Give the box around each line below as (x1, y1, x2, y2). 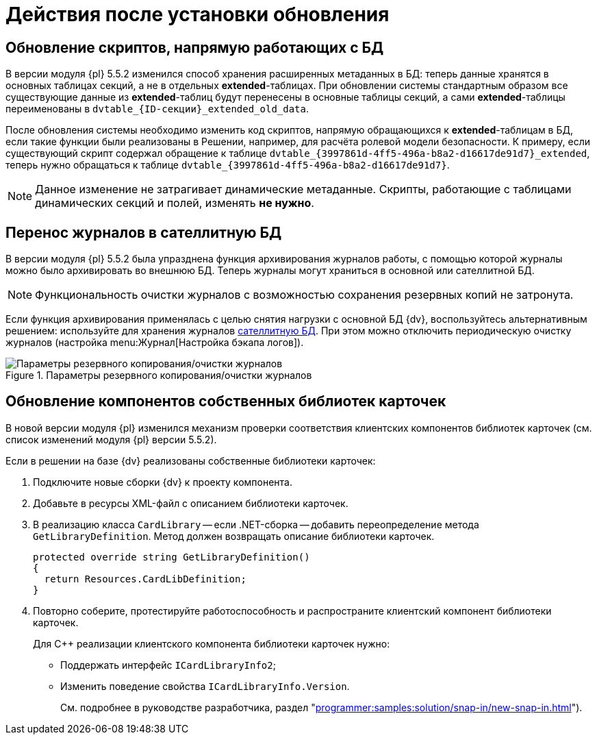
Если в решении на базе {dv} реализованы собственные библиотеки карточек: (5, 454, 376, 467)
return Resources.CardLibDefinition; (44, 573, 246, 584)
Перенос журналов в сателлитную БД (5, 223, 282, 241)
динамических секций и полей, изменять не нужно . (35, 196, 314, 210)
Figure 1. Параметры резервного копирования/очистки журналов (5, 369, 312, 382)
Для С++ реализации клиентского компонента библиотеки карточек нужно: (33, 637, 390, 650)
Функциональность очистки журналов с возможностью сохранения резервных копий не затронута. (35, 288, 574, 302)
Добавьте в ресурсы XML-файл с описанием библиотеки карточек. (33, 497, 348, 509)
